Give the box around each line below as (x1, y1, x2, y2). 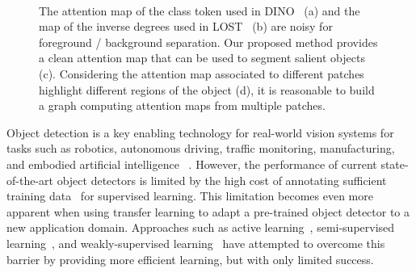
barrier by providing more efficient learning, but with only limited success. (6, 250, 374, 267)
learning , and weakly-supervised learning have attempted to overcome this (6, 234, 385, 251)
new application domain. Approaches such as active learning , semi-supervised (6, 219, 395, 236)
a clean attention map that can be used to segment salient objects (39, 49, 365, 66)
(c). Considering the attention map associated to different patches (39, 65, 364, 82)
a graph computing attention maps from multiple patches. (39, 97, 326, 114)
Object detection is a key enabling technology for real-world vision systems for (6, 124, 394, 141)
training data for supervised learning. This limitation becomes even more (6, 187, 373, 204)
